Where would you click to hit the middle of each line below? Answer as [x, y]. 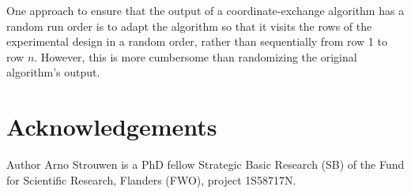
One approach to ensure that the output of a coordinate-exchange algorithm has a [205, 10]
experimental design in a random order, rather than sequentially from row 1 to [197, 41]
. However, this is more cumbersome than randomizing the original [196, 56]
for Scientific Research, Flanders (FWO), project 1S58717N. [151, 179]
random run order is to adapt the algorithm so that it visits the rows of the [189, 26]
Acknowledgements [112, 127]
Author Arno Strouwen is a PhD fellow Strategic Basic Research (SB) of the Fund [205, 164]
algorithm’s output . [53, 72]
